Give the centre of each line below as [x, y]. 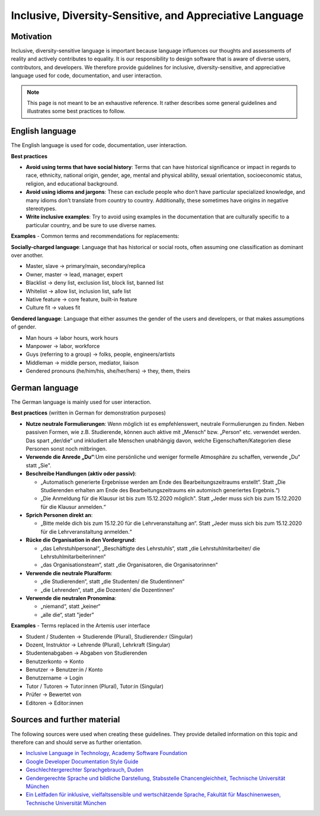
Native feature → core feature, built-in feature [81, 299]
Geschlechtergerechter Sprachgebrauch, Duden [85, 770]
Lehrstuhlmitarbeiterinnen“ [73, 557]
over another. [27, 255]
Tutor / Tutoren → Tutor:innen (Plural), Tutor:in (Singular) [95, 686]
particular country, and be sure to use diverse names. [91, 225]
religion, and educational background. [72, 183]
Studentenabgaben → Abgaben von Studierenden [87, 653]
